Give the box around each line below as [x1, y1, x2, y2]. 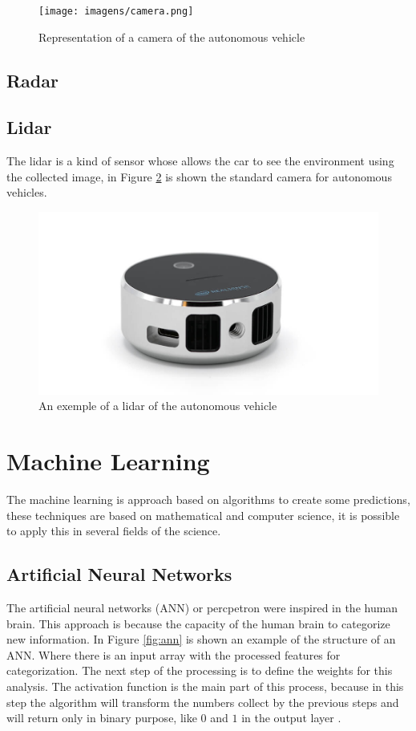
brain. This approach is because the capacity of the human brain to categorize [6, 615, 390, 632]
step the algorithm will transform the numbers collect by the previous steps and [6, 693, 399, 710]
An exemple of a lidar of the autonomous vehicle [38, 397, 277, 414]
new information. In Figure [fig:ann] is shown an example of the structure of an [6, 631, 396, 648]
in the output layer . [241, 709, 341, 726]
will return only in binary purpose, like [6, 709, 197, 726]
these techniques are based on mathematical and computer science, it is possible [6, 506, 400, 523]
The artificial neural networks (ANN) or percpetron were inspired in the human [6, 599, 398, 615]
